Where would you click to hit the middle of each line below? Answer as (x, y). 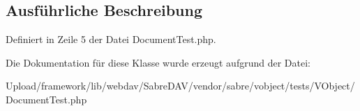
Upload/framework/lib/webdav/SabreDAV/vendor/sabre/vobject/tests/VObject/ (180, 86)
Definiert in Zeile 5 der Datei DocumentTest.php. (111, 39)
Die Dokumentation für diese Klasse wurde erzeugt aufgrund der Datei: (158, 62)
